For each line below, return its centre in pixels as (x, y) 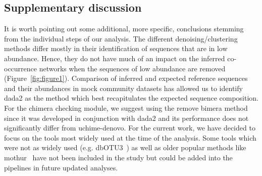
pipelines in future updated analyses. (61, 167)
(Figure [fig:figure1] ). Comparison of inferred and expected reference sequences (126, 78)
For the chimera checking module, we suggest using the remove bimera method (126, 107)
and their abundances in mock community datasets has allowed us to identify (123, 88)
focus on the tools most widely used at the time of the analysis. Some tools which (130, 137)
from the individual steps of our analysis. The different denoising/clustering (121, 38)
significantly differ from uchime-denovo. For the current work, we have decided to (130, 128)
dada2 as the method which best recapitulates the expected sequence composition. (132, 98)
